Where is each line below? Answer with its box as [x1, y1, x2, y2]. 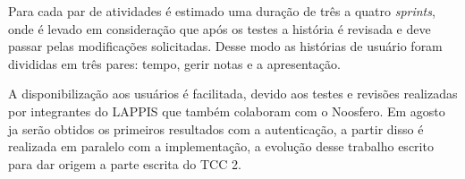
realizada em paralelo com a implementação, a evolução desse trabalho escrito [8, 137, 434, 156]
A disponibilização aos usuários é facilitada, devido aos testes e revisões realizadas [8, 84, 458, 103]
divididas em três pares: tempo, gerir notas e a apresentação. [8, 54, 341, 72]
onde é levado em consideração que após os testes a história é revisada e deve [8, 19, 431, 38]
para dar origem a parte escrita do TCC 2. [8, 154, 241, 173]
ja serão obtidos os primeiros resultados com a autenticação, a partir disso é [8, 119, 424, 138]
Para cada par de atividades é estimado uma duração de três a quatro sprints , [8, 2, 435, 20]
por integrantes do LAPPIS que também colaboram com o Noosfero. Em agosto [8, 101, 445, 120]
